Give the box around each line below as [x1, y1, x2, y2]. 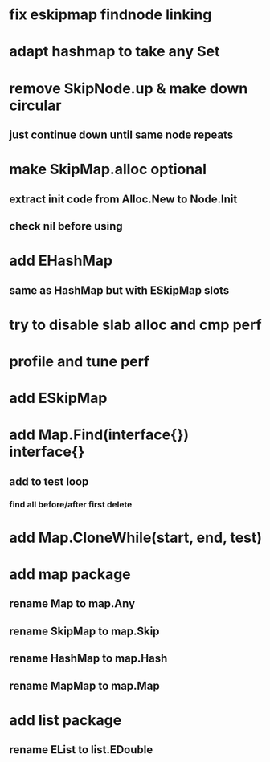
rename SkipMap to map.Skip [9, 624, 160, 638]
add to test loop [9, 475, 89, 488]
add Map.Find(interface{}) [9, 426, 190, 444]
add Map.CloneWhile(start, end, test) [9, 528, 263, 547]
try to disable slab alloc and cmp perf [9, 316, 262, 334]
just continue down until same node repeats [9, 128, 234, 141]
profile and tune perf [9, 352, 150, 370]
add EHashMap [9, 251, 113, 270]
